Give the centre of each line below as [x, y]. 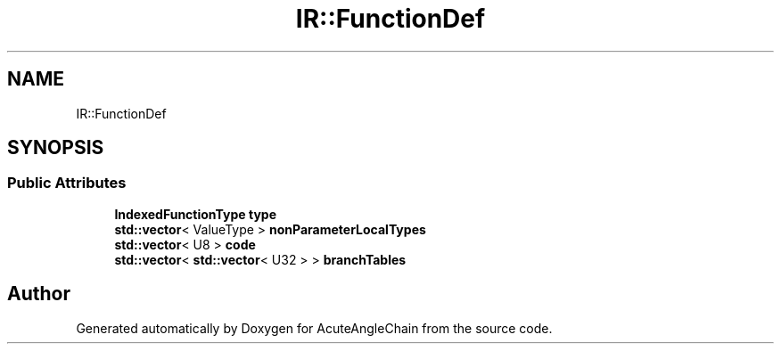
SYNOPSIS [56, 148]
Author [39, 294]
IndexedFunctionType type [195, 214]
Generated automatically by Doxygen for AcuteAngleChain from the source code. [314, 328]
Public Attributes [67, 183]
